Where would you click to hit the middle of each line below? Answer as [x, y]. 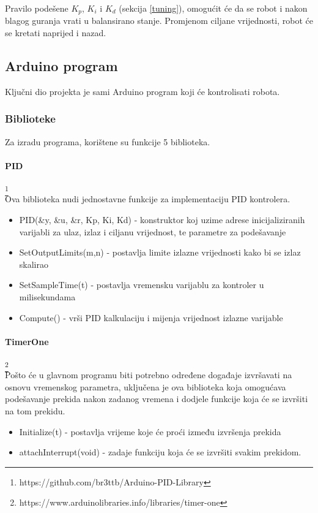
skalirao [34, 264]
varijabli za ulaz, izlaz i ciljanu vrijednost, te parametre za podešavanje [153, 231]
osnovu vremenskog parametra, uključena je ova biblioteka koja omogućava [146, 386]
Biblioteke [30, 119]
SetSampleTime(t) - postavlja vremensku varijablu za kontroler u [142, 285]
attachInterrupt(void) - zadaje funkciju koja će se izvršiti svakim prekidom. [160, 452]
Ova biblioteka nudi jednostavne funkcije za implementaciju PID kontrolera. [148, 199]
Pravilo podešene [37, 8]
